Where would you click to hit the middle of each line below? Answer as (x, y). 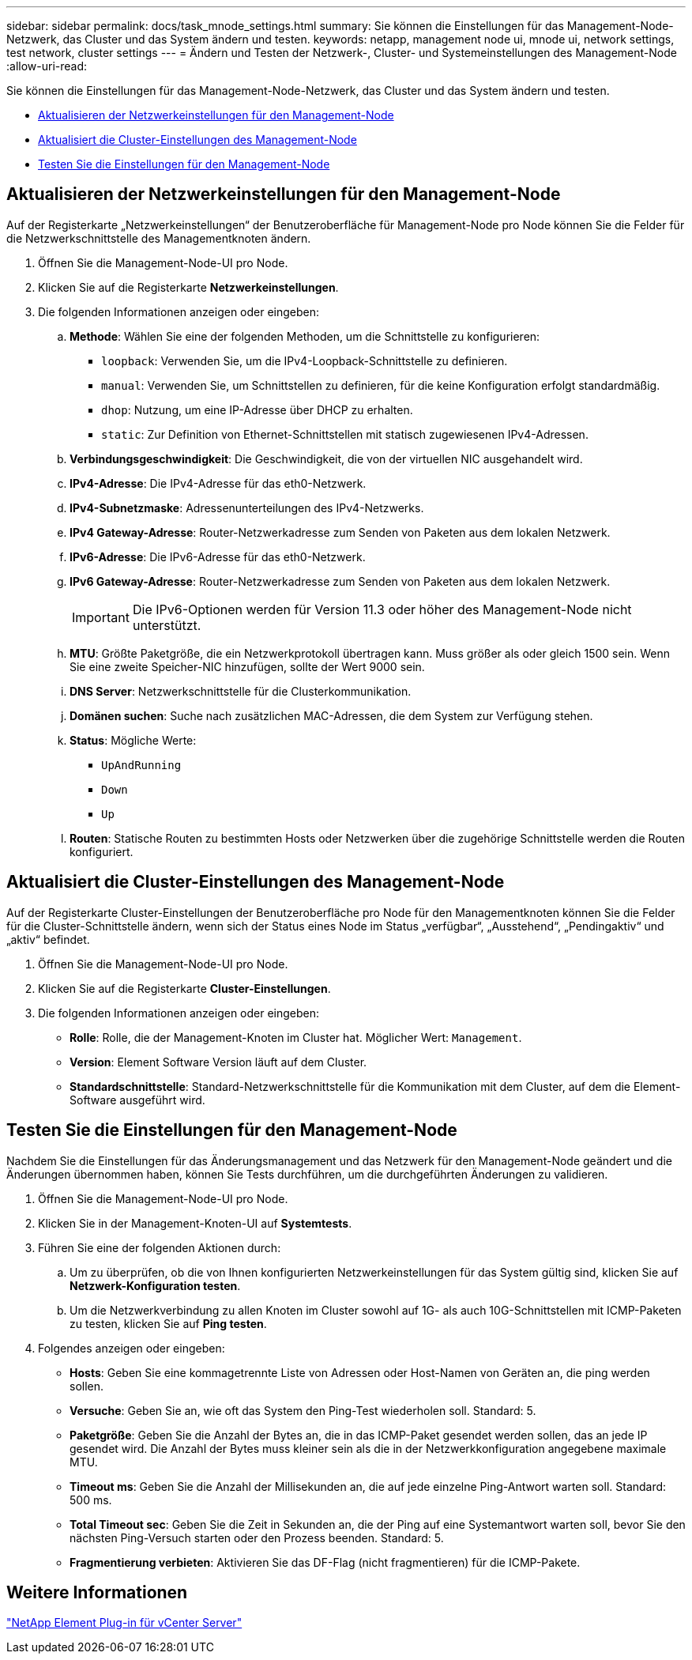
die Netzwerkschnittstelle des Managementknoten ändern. (159, 238)
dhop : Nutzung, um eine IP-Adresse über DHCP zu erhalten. (257, 409)
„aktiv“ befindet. (48, 939)
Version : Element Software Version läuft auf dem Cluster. (218, 1062)
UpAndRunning (141, 765)
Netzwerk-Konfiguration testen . (155, 1285)
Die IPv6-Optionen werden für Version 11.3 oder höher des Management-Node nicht (382, 609)
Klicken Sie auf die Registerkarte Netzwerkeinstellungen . (188, 287)
